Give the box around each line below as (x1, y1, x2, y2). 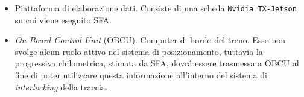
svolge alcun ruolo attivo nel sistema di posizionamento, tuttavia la (14, 45, 263, 57)
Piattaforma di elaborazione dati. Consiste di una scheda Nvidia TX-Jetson (14, 2, 297, 14)
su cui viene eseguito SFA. (14, 13, 112, 26)
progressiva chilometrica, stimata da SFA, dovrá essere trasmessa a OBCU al (14, 57, 299, 69)
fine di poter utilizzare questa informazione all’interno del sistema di (14, 69, 267, 81)
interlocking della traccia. (14, 80, 108, 93)
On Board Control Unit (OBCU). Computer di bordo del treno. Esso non (14, 34, 286, 46)
